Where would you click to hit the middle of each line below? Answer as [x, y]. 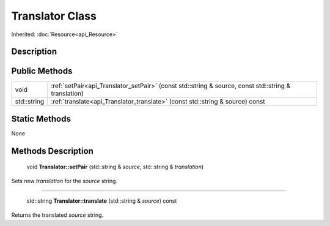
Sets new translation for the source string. [64, 181]
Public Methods [42, 71]
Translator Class [54, 16]
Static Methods [41, 119]
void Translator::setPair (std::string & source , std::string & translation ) [115, 167]
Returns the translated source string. [57, 215]
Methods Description [53, 151]
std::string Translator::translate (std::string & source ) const [102, 201]
